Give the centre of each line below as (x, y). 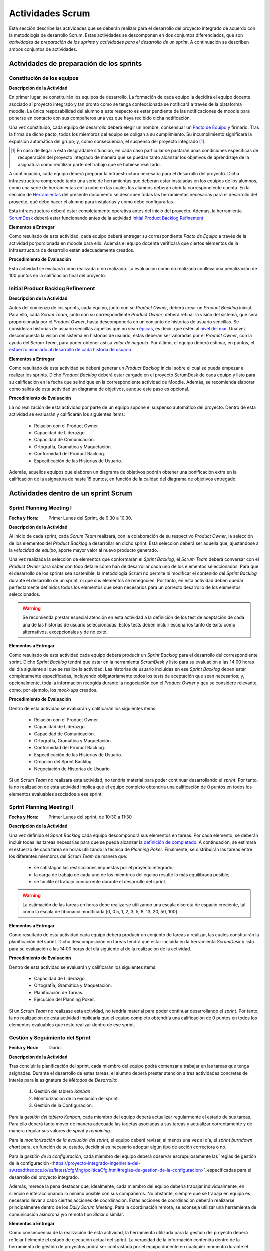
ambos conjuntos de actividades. (43, 49)
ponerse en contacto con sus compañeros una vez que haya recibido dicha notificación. (100, 118)
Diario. (55, 1048)
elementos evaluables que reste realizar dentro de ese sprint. (72, 1025)
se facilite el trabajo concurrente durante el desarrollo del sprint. (100, 882)
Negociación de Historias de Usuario (72, 769)
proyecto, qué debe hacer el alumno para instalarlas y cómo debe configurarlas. (92, 201)
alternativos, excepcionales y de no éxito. (65, 632)
